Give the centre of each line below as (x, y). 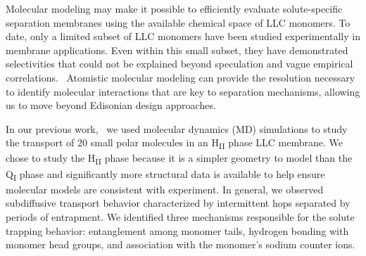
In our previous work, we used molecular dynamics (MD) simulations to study (177, 128)
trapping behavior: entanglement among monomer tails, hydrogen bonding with (177, 230)
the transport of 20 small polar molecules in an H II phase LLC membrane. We (174, 143)
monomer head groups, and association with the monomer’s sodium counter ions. (181, 244)
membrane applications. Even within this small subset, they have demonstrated (177, 50)
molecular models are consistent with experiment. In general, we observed (165, 189)
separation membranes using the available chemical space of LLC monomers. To (178, 22)
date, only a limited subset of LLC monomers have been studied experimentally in (183, 36)
